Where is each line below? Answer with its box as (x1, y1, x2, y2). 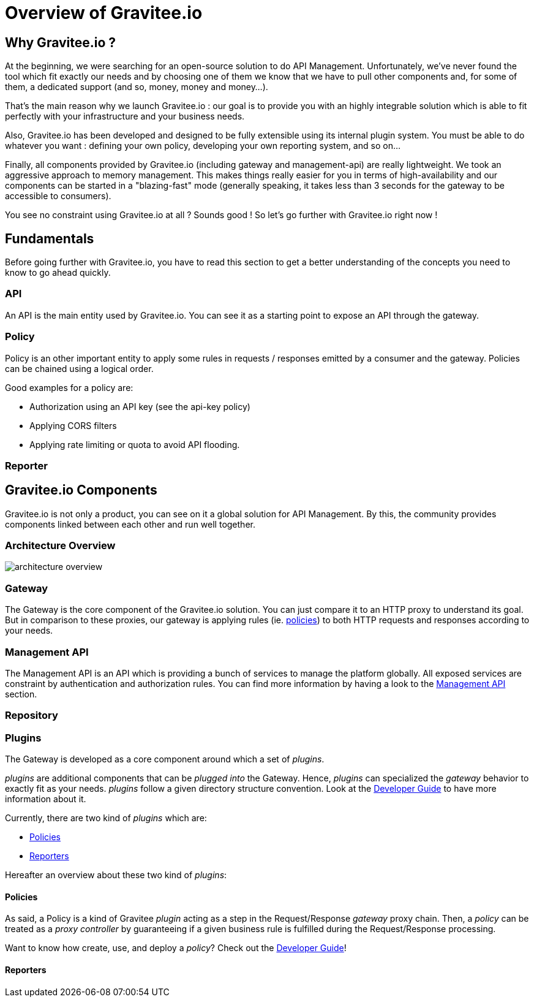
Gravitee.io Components (5, 482, 157, 498)
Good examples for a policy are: (5, 382, 133, 393)
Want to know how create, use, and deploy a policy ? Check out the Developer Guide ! (5, 943, 347, 954)
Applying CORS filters (29, 420, 117, 431)
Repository (5, 709, 58, 722)
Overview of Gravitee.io (5, 2, 203, 23)
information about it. (5, 794, 86, 805)
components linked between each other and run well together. (5, 518, 255, 529)
